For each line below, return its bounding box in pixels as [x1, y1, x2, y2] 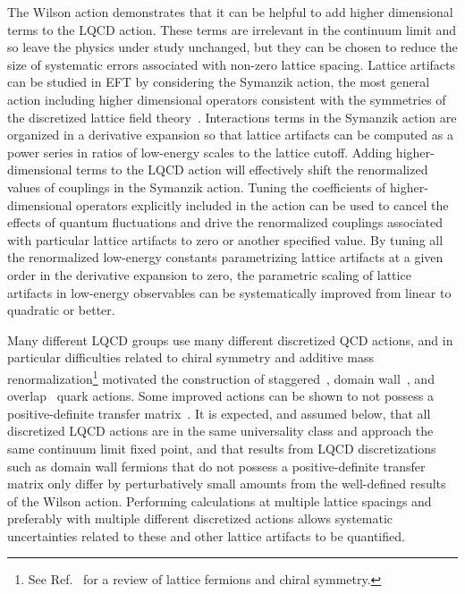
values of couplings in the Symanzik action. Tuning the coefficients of [7, 177, 386, 196]
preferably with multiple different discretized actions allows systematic [7, 509, 393, 528]
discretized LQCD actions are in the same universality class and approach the [7, 421, 434, 440]
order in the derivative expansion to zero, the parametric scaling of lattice [7, 265, 411, 284]
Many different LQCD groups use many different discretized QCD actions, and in [7, 330, 453, 349]
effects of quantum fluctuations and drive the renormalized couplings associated [7, 213, 444, 232]
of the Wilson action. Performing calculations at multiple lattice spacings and [7, 491, 432, 510]
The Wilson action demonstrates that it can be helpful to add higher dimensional [7, 3, 453, 21]
